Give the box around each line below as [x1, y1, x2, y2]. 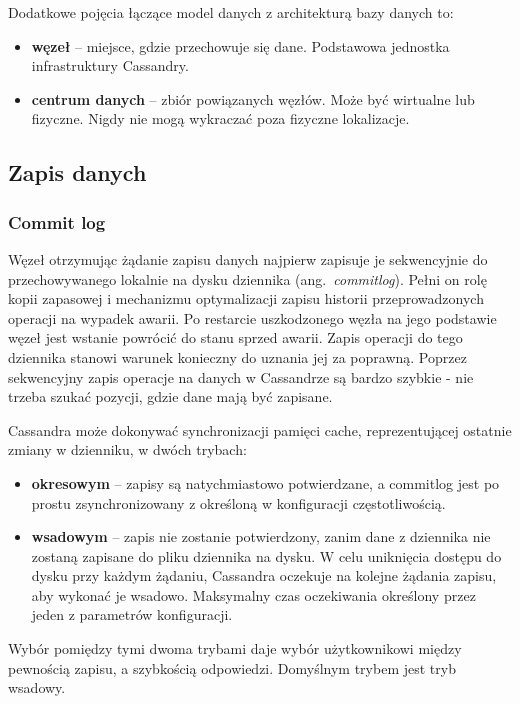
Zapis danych [8, 157, 147, 188]
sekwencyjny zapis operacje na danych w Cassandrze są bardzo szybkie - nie [8, 366, 474, 387]
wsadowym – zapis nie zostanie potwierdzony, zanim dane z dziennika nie [31, 526, 491, 547]
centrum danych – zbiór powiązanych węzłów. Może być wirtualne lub [31, 88, 475, 109]
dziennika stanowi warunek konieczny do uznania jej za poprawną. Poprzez [8, 346, 467, 367]
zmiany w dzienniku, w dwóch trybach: [8, 439, 247, 460]
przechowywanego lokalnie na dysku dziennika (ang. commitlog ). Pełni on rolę [8, 268, 487, 289]
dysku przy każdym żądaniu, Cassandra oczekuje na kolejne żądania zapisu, [31, 565, 497, 586]
